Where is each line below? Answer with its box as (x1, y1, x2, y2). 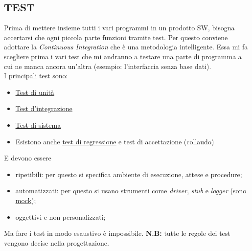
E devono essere (4, 153, 51, 163)
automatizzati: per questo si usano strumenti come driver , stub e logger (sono (15, 185, 247, 196)
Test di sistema (15, 119, 61, 130)
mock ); (15, 195, 36, 205)
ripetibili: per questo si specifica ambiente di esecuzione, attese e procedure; (15, 169, 242, 179)
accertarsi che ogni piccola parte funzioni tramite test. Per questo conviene (4, 32, 228, 42)
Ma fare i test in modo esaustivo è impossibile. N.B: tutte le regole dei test (4, 228, 230, 238)
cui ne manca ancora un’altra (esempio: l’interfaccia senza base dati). (4, 61, 211, 71)
